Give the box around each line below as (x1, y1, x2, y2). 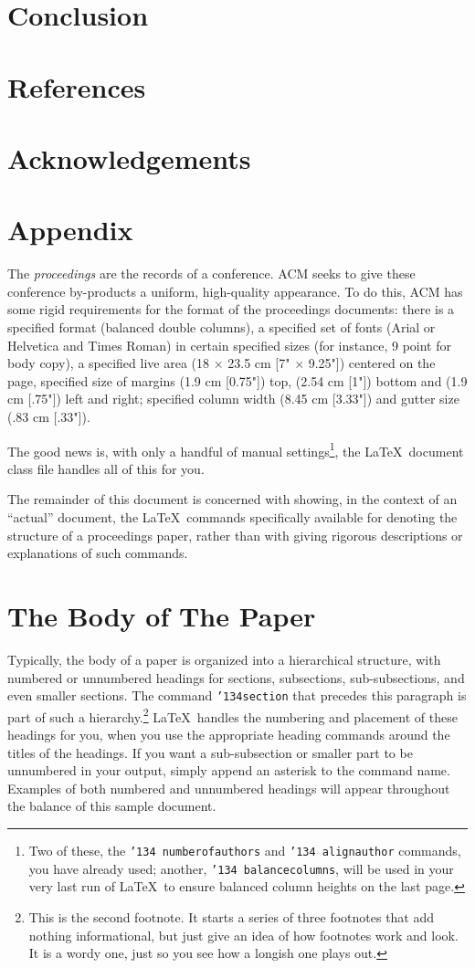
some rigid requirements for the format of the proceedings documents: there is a (7, 300, 455, 319)
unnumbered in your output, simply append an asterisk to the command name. (7, 761, 450, 780)
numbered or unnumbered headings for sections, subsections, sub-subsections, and (7, 668, 465, 687)
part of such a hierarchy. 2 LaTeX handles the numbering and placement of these (7, 704, 458, 726)
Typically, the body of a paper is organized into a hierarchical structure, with (7, 649, 441, 668)
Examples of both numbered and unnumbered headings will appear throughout (7, 778, 450, 797)
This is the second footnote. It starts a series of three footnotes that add (28, 907, 435, 926)
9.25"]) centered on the (308, 353, 436, 373)
